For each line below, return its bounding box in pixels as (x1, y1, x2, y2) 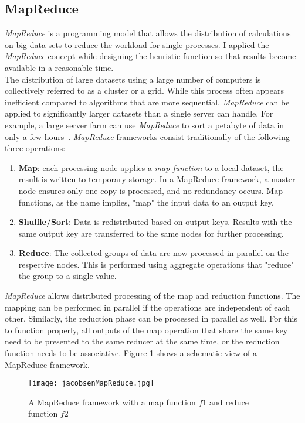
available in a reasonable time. (5, 61, 114, 73)
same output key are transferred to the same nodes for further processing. (18, 227, 284, 239)
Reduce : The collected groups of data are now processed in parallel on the (18, 247, 289, 259)
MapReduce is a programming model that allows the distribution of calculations (5, 27, 291, 39)
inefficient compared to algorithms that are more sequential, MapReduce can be (5, 95, 290, 108)
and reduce (209, 395, 249, 408)
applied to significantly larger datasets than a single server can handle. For (5, 107, 273, 120)
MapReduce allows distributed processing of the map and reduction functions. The (5, 289, 300, 302)
